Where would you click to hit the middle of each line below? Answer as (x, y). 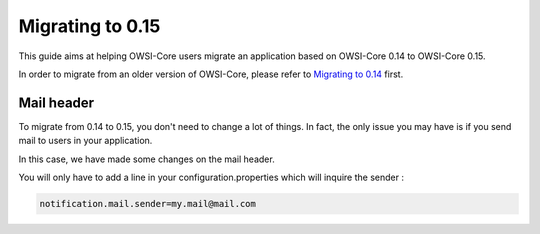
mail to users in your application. (85, 141)
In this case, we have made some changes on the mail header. (146, 159)
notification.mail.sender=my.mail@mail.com (148, 203)
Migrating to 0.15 (89, 26)
